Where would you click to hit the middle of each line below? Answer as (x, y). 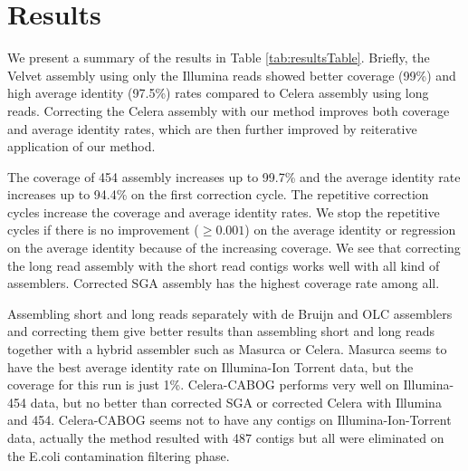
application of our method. (81, 146)
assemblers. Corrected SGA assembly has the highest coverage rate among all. (224, 283)
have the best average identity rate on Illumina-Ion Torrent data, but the (210, 366)
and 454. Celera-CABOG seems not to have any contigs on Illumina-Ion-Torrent (229, 420)
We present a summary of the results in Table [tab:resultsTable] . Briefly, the (219, 58)
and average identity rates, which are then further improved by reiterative (212, 128)
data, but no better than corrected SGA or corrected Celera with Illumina (236, 402)
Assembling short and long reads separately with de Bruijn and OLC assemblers (230, 313)
